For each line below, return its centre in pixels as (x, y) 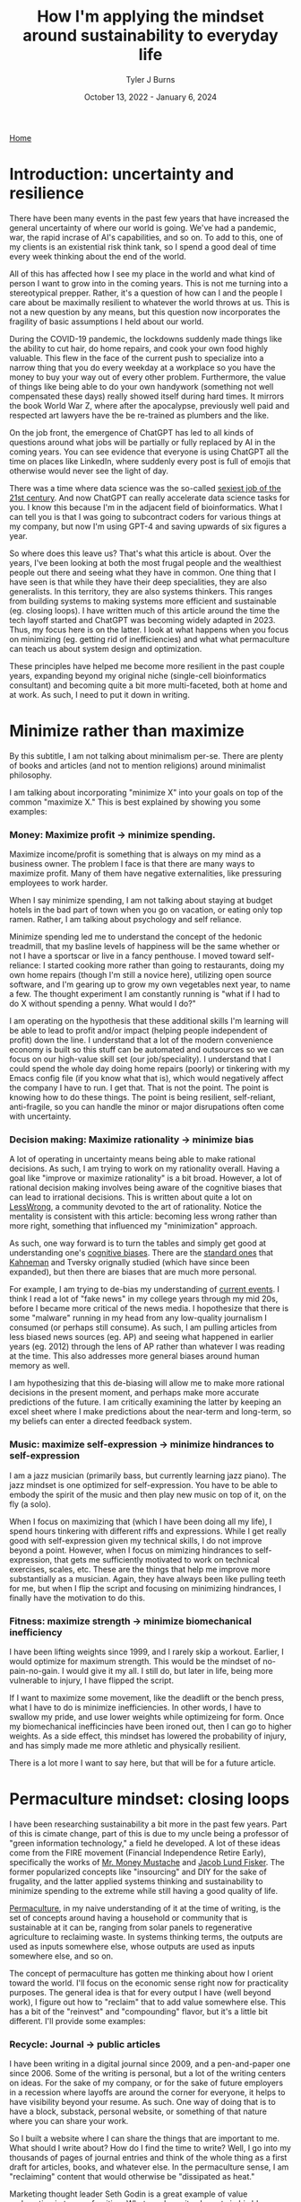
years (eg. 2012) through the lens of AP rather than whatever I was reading (147, 1347)
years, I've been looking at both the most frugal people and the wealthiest (146, 562)
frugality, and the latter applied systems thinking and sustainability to (136, 1881)
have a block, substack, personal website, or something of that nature (138, 2111)
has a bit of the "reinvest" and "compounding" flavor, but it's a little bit (139, 2011)
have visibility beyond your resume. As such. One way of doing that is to (142, 2102)
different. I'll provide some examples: (77, 2021)
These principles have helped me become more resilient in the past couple (147, 665)
